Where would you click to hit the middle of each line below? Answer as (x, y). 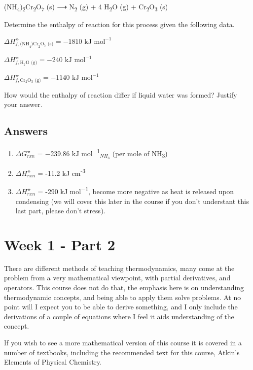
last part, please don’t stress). (60, 211)
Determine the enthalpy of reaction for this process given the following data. (119, 24)
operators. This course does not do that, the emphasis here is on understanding (124, 287)
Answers (26, 131)
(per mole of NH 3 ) (140, 154)
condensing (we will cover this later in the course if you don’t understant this (132, 201)
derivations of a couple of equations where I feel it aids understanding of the (119, 316)
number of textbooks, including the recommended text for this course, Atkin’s (122, 352)
